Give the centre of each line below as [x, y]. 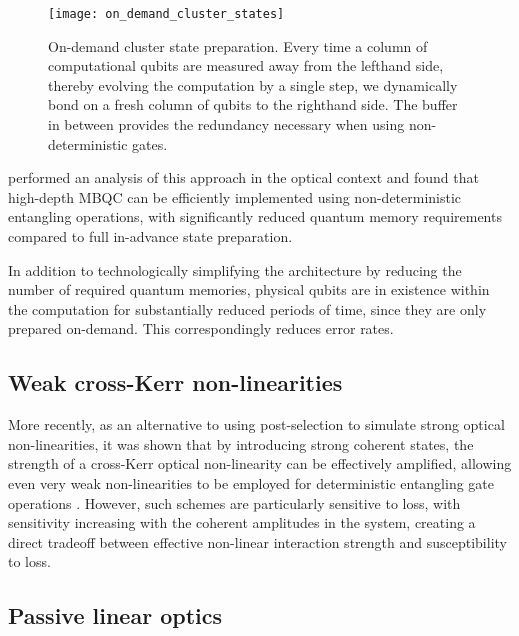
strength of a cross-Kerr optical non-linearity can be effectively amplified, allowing [260, 463]
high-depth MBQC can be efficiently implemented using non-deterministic [235, 196]
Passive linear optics [115, 615]
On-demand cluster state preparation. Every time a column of [238, 45]
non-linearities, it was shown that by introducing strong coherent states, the [241, 443]
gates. [150, 143]
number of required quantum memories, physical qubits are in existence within [249, 289]
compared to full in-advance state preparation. [150, 236]
